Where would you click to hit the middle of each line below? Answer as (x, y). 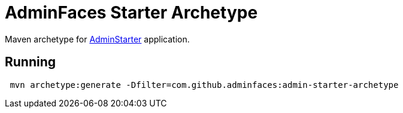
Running (31, 62)
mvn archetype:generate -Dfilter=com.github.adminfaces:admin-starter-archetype (204, 85)
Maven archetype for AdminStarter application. (97, 39)
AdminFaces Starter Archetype (131, 13)
